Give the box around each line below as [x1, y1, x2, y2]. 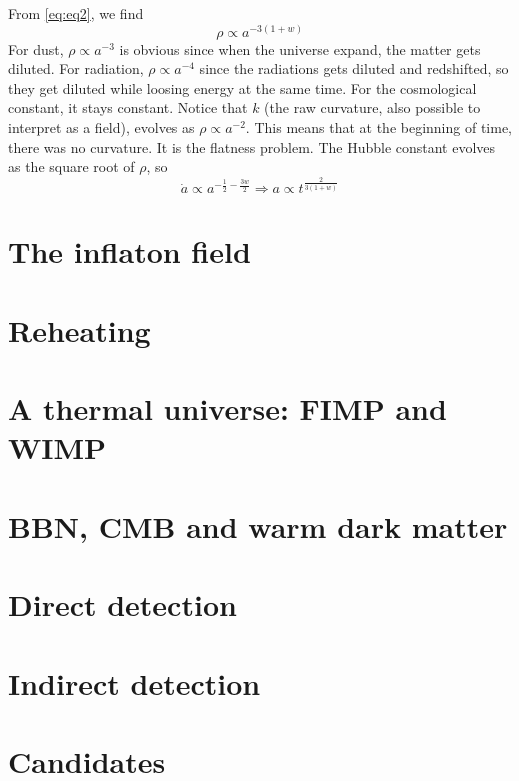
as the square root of [8, 156, 135, 177]
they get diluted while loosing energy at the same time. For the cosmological [8, 77, 477, 98]
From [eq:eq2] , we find [8, 3, 144, 23]
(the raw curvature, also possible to [264, 97, 481, 118]
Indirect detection [8, 662, 261, 703]
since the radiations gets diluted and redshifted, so [199, 58, 509, 79]
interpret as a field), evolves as [8, 116, 195, 137]
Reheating [8, 309, 151, 350]
